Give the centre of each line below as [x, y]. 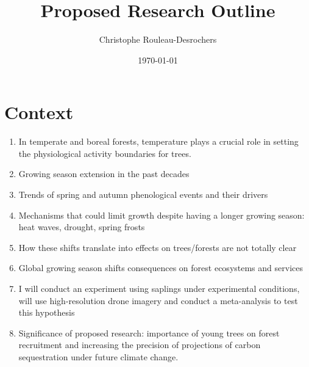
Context [39, 112]
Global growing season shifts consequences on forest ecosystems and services [161, 268]
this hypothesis [47, 312]
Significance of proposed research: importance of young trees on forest [149, 332]
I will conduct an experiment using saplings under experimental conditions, [159, 288]
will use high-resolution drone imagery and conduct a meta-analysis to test [158, 300]
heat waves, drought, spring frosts [82, 227]
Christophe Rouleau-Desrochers [158, 39]
